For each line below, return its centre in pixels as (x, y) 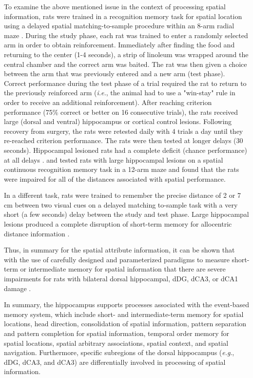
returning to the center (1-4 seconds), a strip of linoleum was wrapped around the (126, 54)
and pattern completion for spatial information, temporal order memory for (117, 333)
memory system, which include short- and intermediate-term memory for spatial (124, 314)
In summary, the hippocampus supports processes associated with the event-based (126, 304)
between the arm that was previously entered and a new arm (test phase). (115, 73)
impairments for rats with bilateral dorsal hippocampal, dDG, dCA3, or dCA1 (121, 279)
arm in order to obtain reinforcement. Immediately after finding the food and (119, 45)
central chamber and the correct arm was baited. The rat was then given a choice (126, 64)
